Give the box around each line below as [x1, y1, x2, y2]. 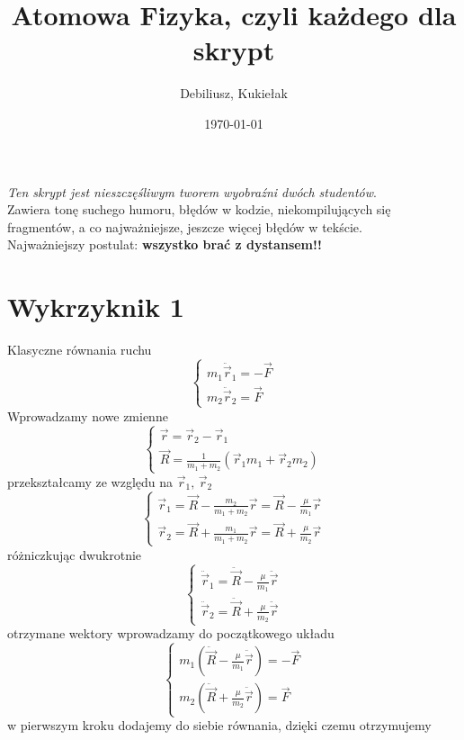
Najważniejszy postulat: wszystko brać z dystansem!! [7, 235, 322, 254]
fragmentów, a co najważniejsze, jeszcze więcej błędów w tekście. [7, 217, 362, 236]
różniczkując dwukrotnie [7, 545, 142, 564]
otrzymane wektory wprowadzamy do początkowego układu [7, 624, 335, 643]
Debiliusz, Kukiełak [180, 84, 288, 103]
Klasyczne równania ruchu [7, 340, 152, 358]
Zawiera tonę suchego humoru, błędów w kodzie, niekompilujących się [7, 200, 391, 219]
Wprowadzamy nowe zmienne [7, 406, 168, 425]
